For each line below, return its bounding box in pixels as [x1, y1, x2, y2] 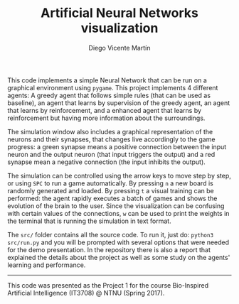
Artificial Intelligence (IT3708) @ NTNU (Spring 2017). [7, 288, 165, 297]
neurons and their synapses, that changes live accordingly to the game [7, 135, 216, 143]
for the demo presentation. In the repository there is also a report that [7, 245, 211, 254]
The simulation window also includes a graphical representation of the [7, 127, 213, 136]
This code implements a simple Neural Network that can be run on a [7, 76, 208, 85]
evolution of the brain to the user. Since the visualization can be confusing [7, 201, 225, 210]
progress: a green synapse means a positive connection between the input [7, 142, 227, 151]
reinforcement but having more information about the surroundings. [7, 114, 206, 122]
